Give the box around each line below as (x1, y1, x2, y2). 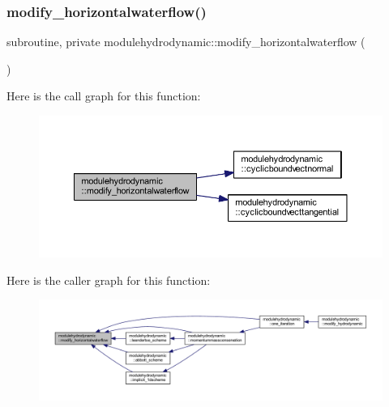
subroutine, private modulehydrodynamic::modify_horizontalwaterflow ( (6, 33, 365, 50)
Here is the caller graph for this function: (6, 271, 211, 288)
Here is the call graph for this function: (6, 87, 201, 104)
